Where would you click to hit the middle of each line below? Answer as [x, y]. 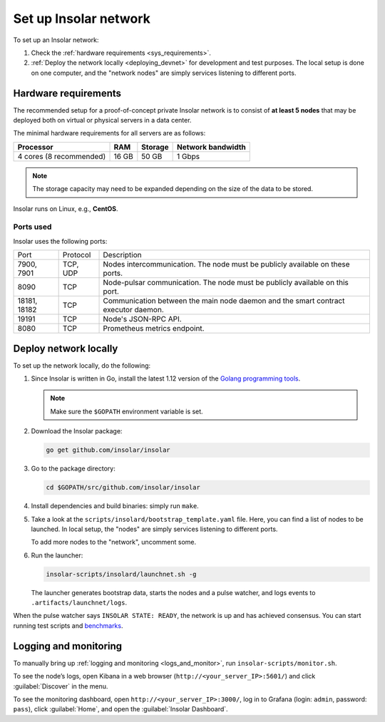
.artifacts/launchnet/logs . [79, 603]
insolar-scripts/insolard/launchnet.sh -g [121, 574]
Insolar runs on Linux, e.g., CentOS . [66, 208]
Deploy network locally [66, 348]
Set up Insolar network [82, 19]
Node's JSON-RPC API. [142, 319]
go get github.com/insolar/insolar [108, 450]
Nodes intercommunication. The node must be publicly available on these [226, 264]
